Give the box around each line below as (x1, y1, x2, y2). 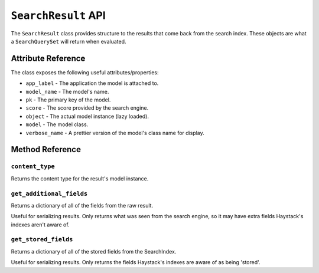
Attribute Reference (11, 53, 86, 63)
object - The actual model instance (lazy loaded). (25, 113, 149, 120)
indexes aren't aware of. (11, 221, 70, 228)
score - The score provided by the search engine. (25, 104, 149, 111)
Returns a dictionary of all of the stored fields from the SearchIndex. (11, 248, 177, 255)
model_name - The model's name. (25, 88, 109, 95)
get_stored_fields (11, 236, 73, 244)
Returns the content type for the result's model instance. (11, 175, 149, 182)
